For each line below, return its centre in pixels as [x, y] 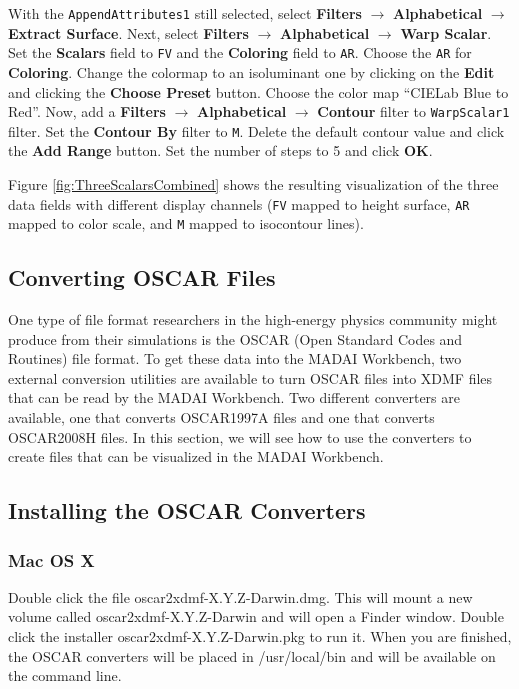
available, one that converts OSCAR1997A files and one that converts [221, 417]
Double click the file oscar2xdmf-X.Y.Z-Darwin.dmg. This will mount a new [240, 596]
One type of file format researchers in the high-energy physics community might [253, 319]
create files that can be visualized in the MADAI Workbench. [196, 456]
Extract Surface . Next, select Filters [128, 32]
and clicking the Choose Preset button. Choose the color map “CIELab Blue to [258, 91]
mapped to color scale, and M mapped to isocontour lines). [186, 223]
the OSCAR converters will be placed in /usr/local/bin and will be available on [252, 655]
